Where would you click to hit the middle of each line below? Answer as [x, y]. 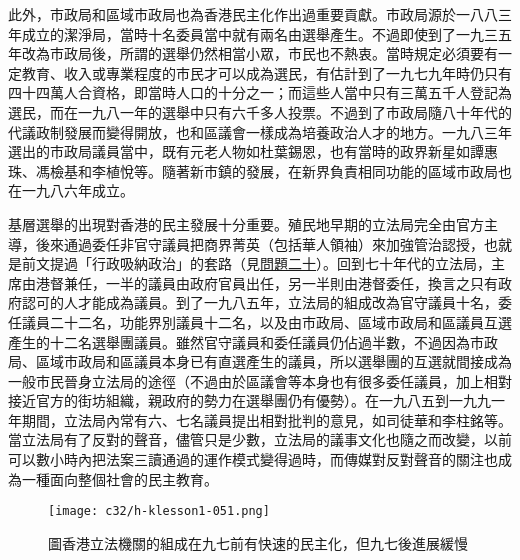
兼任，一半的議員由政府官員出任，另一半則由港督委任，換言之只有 [280, 282]
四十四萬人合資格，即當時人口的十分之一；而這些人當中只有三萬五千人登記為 [260, 92]
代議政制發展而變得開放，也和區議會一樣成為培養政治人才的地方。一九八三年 [260, 131]
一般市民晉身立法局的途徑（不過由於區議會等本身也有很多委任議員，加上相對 [260, 380]
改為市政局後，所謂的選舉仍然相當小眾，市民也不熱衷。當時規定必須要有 [259, 53]
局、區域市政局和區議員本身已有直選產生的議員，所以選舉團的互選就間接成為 [260, 361]
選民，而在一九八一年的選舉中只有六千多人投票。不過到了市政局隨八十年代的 [260, 111]
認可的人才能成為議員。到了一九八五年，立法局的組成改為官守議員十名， [259, 302]
